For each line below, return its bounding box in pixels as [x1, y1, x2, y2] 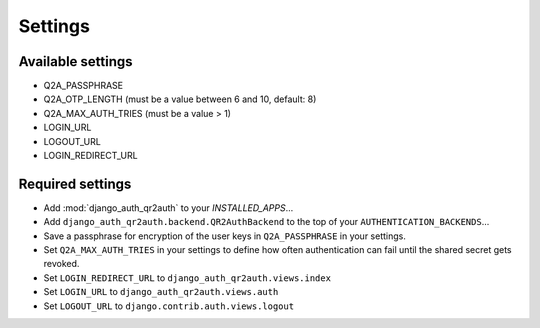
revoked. [43, 258, 80, 270]
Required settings [18, 175, 132, 192]
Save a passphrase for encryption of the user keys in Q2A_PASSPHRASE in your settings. [43, 230, 407, 242]
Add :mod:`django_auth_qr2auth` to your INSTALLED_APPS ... [43, 201, 294, 214]
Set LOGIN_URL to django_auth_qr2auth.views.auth [43, 286, 279, 298]
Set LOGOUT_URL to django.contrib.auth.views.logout [43, 300, 295, 312]
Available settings [18, 53, 134, 70]
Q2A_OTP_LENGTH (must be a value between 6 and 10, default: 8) [43, 93, 317, 105]
